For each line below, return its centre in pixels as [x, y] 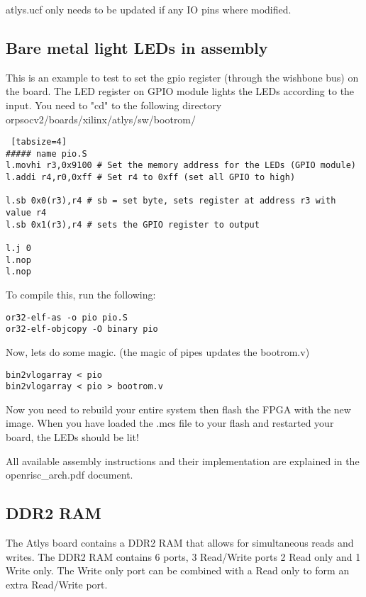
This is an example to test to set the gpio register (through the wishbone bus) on [182, 77]
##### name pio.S [46, 154]
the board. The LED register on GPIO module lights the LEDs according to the [180, 91]
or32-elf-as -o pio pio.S [67, 317]
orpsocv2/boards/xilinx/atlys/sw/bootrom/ [101, 119]
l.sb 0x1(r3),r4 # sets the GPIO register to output [133, 224]
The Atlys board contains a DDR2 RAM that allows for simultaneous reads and [180, 543]
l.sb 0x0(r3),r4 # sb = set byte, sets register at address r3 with [171, 201]
